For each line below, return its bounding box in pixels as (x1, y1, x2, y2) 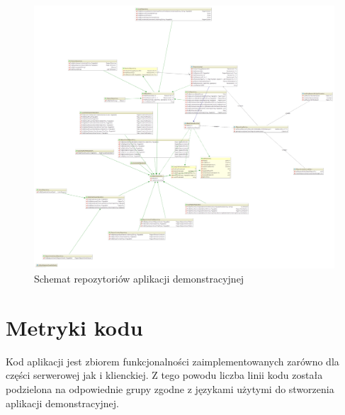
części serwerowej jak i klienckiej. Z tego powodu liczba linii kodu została (6, 368, 323, 382)
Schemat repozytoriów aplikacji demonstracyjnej (34, 271, 244, 285)
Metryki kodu (6, 312, 143, 341)
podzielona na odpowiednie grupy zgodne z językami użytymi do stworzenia (6, 381, 334, 396)
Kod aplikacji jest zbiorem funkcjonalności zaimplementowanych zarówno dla (6, 353, 339, 368)
